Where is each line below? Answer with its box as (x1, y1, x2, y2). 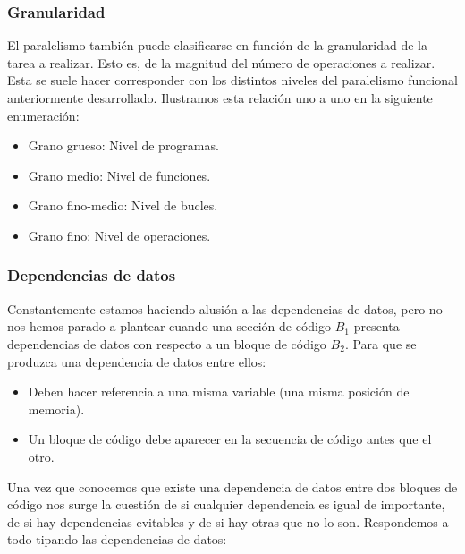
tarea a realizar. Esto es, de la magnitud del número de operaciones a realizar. (7, 53, 435, 72)
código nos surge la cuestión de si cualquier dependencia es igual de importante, (7, 495, 445, 514)
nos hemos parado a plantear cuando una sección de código (7, 317, 331, 336)
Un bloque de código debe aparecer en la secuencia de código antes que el (28, 430, 432, 448)
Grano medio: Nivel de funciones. (28, 166, 211, 184)
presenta (353, 317, 400, 336)
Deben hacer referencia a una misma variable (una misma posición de (28, 382, 410, 401)
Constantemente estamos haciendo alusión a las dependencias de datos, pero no (7, 299, 443, 318)
